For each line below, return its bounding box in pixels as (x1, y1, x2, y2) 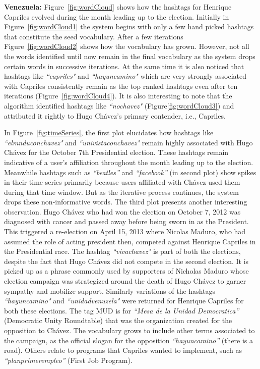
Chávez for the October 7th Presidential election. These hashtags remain (4, 147, 229, 157)
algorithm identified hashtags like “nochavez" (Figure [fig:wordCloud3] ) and (4, 100, 234, 111)
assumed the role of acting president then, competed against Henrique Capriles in (4, 236, 256, 246)
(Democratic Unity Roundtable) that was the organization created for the (4, 315, 232, 326)
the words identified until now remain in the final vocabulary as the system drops (4, 50, 255, 61)
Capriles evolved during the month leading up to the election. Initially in (4, 11, 229, 22)
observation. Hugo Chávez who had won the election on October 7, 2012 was (4, 206, 241, 217)
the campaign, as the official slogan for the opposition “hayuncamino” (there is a (4, 335, 253, 345)
